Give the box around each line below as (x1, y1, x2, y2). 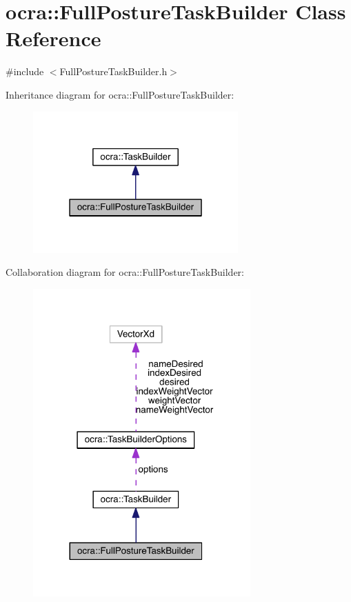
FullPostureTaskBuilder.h (59, 64, 168, 79)
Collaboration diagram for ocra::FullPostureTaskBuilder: (6, 265, 244, 279)
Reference (6, 24, 101, 52)
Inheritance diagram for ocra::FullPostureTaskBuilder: (6, 87, 234, 101)
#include (6, 64, 44, 79)
